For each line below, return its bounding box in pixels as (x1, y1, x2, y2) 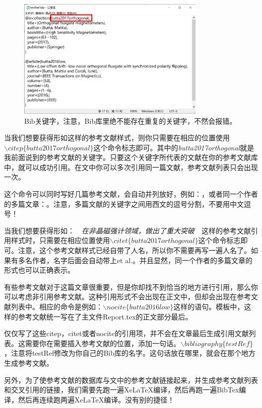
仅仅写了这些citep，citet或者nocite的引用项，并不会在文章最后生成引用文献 (4, 328, 249, 339)
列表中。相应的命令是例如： (11, 301, 103, 311)
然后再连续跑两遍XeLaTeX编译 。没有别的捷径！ (18, 394, 175, 404)
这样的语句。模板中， (173, 301, 244, 311)
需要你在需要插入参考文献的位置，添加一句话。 (25, 338, 180, 348)
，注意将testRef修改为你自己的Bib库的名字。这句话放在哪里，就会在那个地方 (4, 348, 256, 358)
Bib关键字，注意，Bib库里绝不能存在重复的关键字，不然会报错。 (24, 115, 237, 126)
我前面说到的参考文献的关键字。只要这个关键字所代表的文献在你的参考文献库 (4, 152, 258, 162)
